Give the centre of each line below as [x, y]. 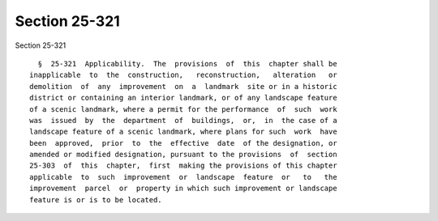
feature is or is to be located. [96, 200]
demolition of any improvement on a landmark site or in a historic [183, 86]
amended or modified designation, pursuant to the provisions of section [183, 155]
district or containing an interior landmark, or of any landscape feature [183, 98]
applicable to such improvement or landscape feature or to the [183, 177]
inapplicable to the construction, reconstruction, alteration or [183, 75]
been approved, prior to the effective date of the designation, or [183, 143]
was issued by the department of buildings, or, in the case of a [183, 120]
